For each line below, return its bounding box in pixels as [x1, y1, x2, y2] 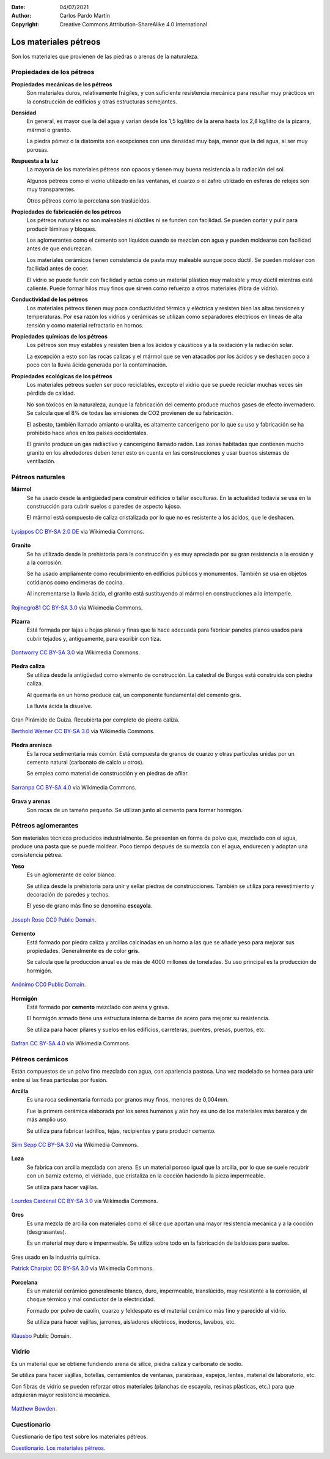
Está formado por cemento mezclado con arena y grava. [26, 1003, 169, 1010]
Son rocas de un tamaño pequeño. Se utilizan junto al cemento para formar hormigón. [26, 806, 243, 813]
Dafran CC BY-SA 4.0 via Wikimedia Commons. [11, 1040, 131, 1047]
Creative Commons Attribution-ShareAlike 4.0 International [59, 20, 208, 28]
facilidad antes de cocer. [26, 265, 89, 272]
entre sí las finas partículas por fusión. [11, 1076, 108, 1083]
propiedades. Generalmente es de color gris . [26, 947, 140, 954]
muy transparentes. [26, 185, 76, 193]
